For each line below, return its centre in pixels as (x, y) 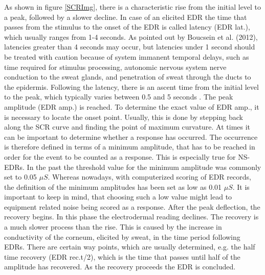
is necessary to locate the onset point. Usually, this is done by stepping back (124, 117)
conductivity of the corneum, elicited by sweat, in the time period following (122, 236)
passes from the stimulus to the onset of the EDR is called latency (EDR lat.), (127, 27)
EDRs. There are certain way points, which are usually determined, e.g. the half (130, 247)
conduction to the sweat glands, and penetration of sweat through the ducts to (128, 77)
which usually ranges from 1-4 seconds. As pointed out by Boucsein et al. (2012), (131, 36)
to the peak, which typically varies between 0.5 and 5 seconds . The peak (119, 97)
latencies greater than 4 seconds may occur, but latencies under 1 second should (130, 47)
